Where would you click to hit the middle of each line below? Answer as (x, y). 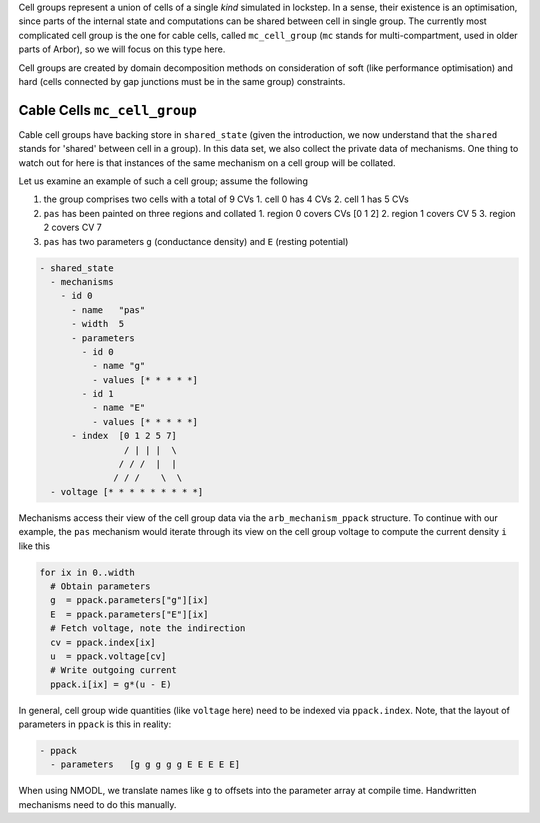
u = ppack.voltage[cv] (108, 656)
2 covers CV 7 (72, 227)
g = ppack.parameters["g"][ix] (129, 600)
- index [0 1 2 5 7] (124, 436)
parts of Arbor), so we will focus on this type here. (122, 49)
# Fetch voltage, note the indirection (148, 628)
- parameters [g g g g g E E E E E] (145, 764)
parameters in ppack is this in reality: (95, 724)
